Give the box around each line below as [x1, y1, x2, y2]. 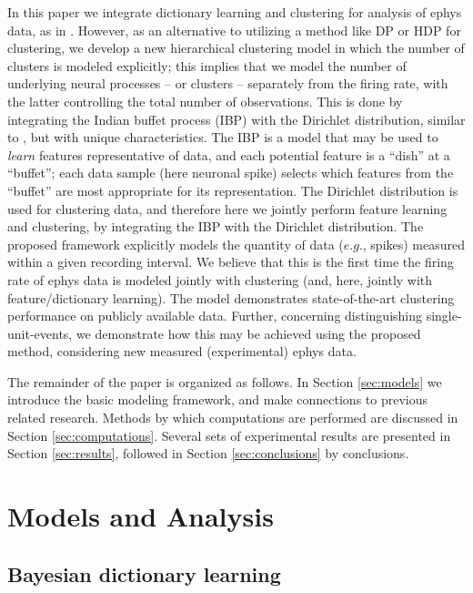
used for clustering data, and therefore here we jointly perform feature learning [7, 199, 448, 218]
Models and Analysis [7, 497, 274, 535]
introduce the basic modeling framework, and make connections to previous [7, 390, 428, 409]
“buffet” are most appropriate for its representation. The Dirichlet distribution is [7, 180, 458, 199]
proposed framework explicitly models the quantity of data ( [7, 234, 344, 253]
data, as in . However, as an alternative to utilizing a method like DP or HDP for [7, 20, 461, 39]
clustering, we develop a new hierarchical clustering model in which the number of [7, 38, 465, 57]
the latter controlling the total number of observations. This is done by [7, 91, 403, 110]
